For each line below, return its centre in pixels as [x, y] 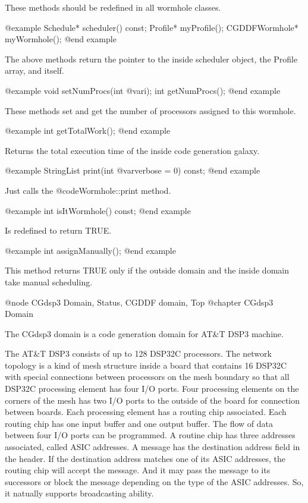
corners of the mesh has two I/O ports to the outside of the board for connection [153, 400]
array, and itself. [34, 70]
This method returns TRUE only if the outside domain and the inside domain [147, 270]
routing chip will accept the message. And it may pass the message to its [138, 470]
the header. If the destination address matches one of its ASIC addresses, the [145, 458]
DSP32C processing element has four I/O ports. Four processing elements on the [152, 389]
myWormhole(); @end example [61, 39]
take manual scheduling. [49, 282]
